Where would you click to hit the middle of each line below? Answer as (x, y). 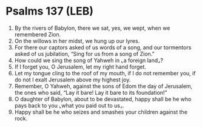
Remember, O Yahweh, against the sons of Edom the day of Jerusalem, (103, 86)
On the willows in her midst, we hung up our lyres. (77, 41)
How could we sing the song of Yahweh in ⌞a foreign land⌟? (89, 60)
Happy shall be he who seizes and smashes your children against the (101, 112)
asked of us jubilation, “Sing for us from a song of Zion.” (84, 53)
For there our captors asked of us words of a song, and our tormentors (103, 47)
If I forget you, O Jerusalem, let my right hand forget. (80, 67)
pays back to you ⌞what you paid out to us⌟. (69, 105)
